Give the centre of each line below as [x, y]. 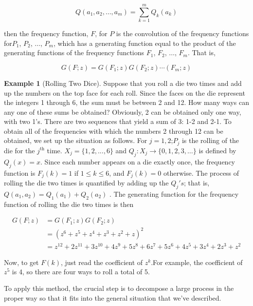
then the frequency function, [46, 33]
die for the [19, 150]
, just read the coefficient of [102, 262]
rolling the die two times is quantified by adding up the [86, 182]
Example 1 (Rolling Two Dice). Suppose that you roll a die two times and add [123, 83]
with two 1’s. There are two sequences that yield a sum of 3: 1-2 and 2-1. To [118, 121]
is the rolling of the [210, 140]
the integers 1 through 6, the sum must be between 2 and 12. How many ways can [126, 102]
